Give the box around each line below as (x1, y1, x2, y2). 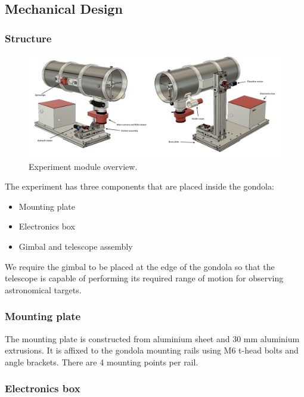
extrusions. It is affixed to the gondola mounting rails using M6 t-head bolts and (5, 344, 299, 356)
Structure (5, 30, 52, 45)
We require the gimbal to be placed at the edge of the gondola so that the (5, 260, 275, 272)
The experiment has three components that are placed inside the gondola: (5, 180, 274, 193)
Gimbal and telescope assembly (18, 240, 133, 253)
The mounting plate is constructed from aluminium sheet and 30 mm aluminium (5, 332, 300, 345)
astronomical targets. (5, 283, 82, 296)
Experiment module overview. (29, 160, 138, 172)
